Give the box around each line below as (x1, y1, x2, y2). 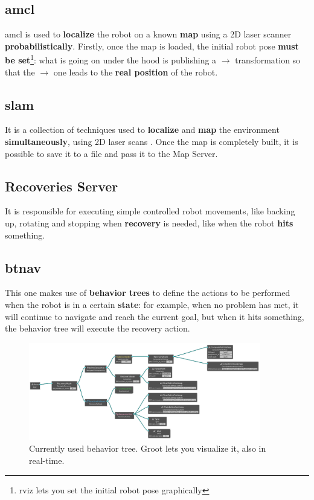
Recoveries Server (5, 176, 118, 195)
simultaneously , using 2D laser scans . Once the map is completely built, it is (5, 135, 298, 148)
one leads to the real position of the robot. (53, 65, 218, 78)
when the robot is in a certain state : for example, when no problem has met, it (5, 298, 299, 310)
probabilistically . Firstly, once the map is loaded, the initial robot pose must (5, 39, 299, 52)
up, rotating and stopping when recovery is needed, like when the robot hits (5, 217, 293, 229)
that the (5, 65, 35, 78)
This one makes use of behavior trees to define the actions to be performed (5, 286, 290, 299)
